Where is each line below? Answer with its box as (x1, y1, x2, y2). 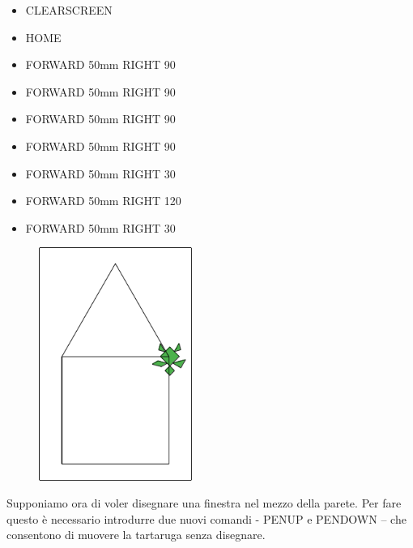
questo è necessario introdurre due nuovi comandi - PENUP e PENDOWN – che (6, 510, 407, 527)
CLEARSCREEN (25, 2, 113, 18)
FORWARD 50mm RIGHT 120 (25, 192, 181, 209)
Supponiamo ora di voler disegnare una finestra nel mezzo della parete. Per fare (6, 494, 402, 512)
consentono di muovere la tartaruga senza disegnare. (6, 526, 266, 543)
